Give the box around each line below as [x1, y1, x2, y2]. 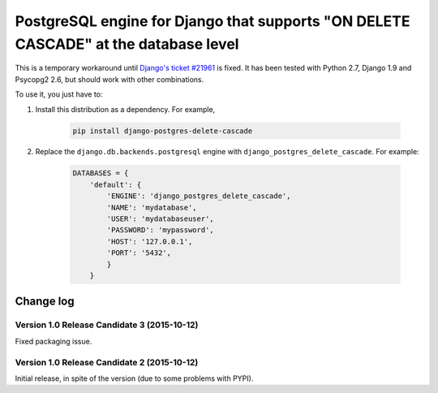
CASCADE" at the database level [15, 35, 239, 53]
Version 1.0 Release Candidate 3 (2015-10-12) [15, 319, 199, 330]
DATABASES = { [72, 169, 129, 178]
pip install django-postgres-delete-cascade [72, 126, 253, 136]
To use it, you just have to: [15, 89, 103, 99]
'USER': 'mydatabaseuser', [106, 214, 214, 223]
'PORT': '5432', [106, 248, 172, 257]
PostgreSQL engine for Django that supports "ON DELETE [15, 12, 410, 30]
